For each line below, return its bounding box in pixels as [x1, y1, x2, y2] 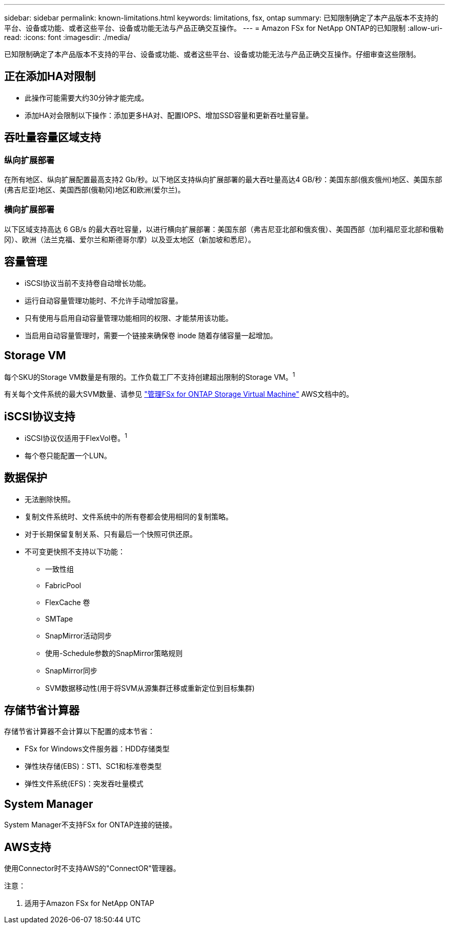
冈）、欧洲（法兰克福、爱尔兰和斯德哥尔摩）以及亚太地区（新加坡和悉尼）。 [4, 235, 255, 244]
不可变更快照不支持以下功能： [25, 547, 125, 556]
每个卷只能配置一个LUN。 [25, 451, 111, 460]
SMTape [45, 614, 73, 623]
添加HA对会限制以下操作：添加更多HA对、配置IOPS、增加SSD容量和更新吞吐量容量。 [25, 110, 313, 120]
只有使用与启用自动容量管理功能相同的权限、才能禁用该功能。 [25, 313, 233, 322]
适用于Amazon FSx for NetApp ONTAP [25, 899, 154, 908]
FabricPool [45, 581, 81, 590]
